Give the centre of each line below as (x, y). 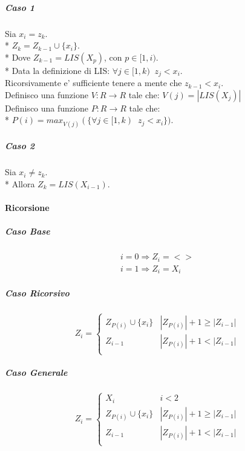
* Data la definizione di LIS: (57, 70)
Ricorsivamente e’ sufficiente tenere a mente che (93, 83)
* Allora (20, 183)
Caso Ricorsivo (37, 292)
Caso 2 (20, 146)
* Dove (18, 57)
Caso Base (28, 231)
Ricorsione (27, 207)
